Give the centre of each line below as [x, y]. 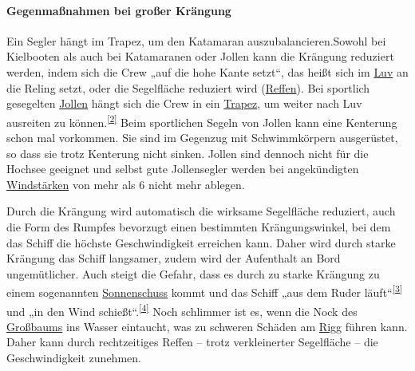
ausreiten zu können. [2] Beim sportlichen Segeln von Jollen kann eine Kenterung [202, 120]
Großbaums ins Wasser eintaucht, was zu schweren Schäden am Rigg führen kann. [207, 326]
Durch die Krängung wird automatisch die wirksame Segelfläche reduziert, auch [201, 211]
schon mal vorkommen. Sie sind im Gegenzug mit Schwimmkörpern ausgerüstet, [202, 138]
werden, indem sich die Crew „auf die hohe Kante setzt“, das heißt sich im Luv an [207, 71]
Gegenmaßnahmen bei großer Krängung [119, 10]
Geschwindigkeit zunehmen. [74, 358]
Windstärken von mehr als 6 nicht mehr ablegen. [126, 184]
